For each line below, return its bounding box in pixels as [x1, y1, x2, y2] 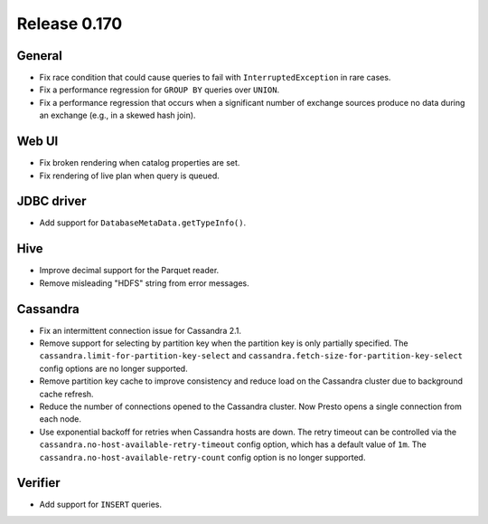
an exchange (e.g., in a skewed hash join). [39, 110, 196, 121]
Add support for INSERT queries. [39, 499, 163, 510]
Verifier [16, 475, 61, 491]
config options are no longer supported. [39, 363, 189, 374]
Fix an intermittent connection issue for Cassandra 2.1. [39, 325, 242, 336]
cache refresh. [39, 388, 94, 399]
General [16, 48, 63, 63]
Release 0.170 [16, 14, 123, 33]
